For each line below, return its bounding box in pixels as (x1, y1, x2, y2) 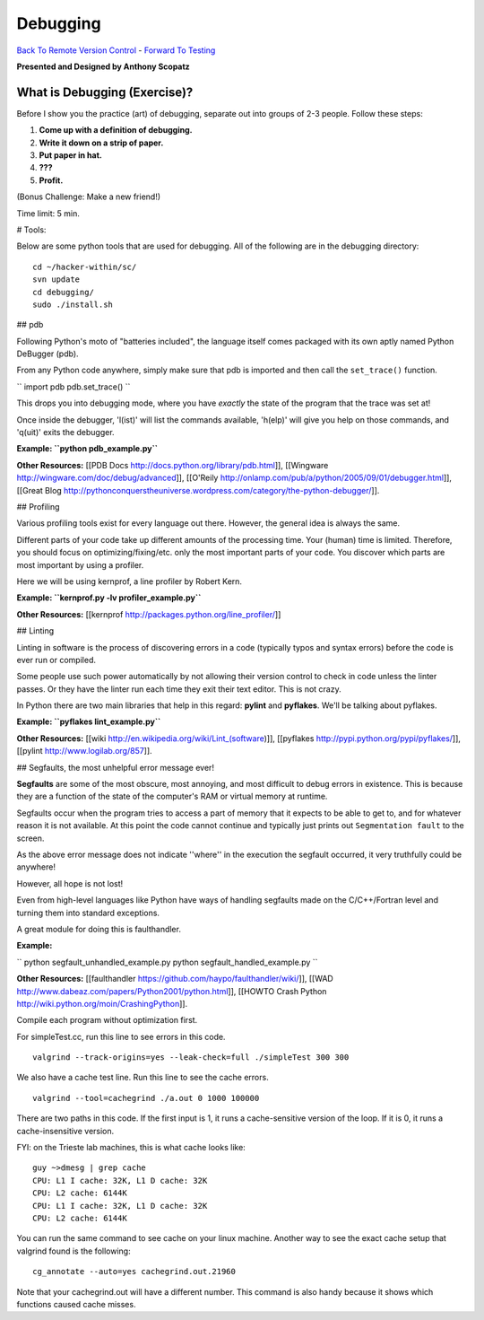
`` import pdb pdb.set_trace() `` (16, 381, 131, 392)
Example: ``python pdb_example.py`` (16, 443, 159, 454)
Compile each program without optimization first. (16, 1015, 198, 1026)
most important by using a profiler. (16, 559, 144, 570)
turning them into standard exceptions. (16, 907, 160, 918)
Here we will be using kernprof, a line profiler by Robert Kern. (16, 575, 242, 587)
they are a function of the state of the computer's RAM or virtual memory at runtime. (16, 791, 328, 802)
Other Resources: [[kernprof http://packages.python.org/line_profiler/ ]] (16, 608, 281, 619)
